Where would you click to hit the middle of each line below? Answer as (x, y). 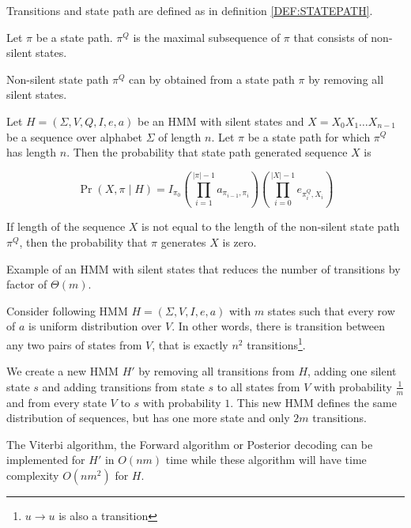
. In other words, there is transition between (279, 326)
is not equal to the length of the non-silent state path (271, 226)
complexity (33, 475)
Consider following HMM (67, 310)
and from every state (57, 402)
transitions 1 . (276, 343)
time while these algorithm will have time (266, 460)
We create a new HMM (62, 371)
